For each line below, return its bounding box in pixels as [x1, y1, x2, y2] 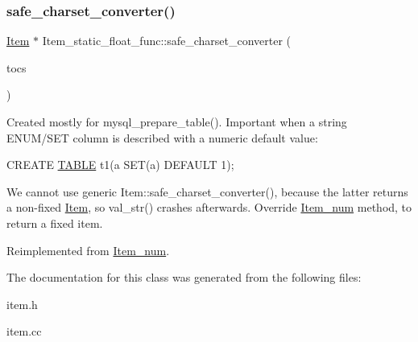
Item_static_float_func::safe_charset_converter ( [42, 32, 292, 49]
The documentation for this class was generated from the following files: [6, 269, 362, 286]
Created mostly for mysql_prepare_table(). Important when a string [6, 113, 347, 130]
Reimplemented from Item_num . [6, 241, 170, 258]
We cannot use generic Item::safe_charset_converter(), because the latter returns [6, 183, 408, 200]
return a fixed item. [6, 214, 103, 231]
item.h [6, 295, 38, 312]
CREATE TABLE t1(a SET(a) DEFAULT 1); [6, 156, 234, 173]
